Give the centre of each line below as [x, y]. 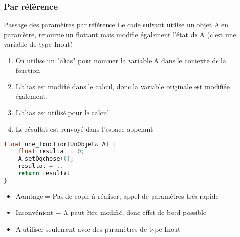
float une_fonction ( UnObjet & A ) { [60, 144]
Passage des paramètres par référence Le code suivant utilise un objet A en [116, 25]
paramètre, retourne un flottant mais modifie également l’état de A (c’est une [120, 34]
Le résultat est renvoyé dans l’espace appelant [84, 129]
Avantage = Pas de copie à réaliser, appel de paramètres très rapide [117, 196]
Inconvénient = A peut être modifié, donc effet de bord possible [111, 212]
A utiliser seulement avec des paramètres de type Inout [98, 229]
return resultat [44, 174]
